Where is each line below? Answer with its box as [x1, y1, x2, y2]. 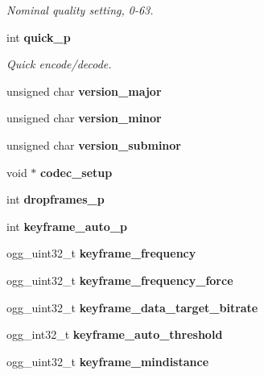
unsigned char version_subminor [6, 136, 181, 153]
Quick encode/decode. [6, 56, 112, 72]
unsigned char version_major [6, 82, 162, 99]
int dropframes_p [6, 191, 105, 208]
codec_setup [40, 163, 113, 180]
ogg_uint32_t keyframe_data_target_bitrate [6, 299, 258, 315]
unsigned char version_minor [6, 109, 162, 126]
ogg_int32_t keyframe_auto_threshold [6, 326, 223, 343]
